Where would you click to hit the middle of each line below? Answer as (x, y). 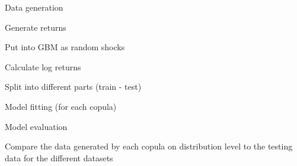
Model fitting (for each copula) (61, 106)
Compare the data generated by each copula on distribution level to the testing (149, 146)
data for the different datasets (59, 157)
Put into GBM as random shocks (65, 47)
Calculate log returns (43, 66)
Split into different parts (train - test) (73, 87)
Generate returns (36, 27)
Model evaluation (36, 126)
